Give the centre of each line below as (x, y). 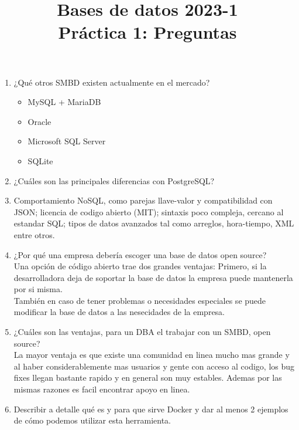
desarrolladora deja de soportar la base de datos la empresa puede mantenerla (153, 277)
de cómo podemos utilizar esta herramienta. (92, 420)
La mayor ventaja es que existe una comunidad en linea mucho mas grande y (152, 355)
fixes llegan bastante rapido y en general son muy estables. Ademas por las (148, 377)
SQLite (40, 160)
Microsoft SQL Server (67, 141)
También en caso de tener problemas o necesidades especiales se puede (140, 300)
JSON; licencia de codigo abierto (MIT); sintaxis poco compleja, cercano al (149, 211)
